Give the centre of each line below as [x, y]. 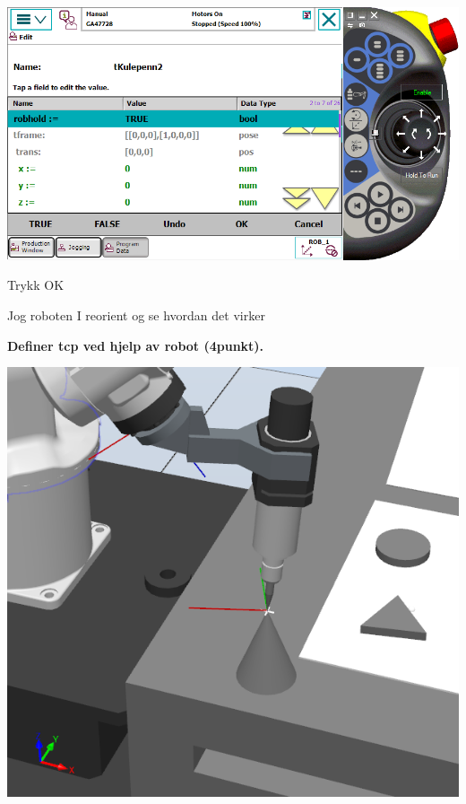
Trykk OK [36, 285]
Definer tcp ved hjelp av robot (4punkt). [136, 345]
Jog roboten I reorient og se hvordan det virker [136, 315]
